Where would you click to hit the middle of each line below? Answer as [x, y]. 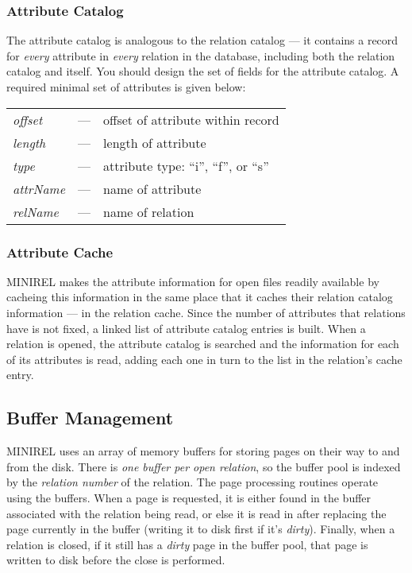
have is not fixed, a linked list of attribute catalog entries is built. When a [186, 328]
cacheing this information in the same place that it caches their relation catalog [200, 297]
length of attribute [155, 142]
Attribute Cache [60, 252]
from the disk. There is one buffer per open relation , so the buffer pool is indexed [204, 466]
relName [36, 211]
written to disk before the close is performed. [116, 560]
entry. [20, 375]
